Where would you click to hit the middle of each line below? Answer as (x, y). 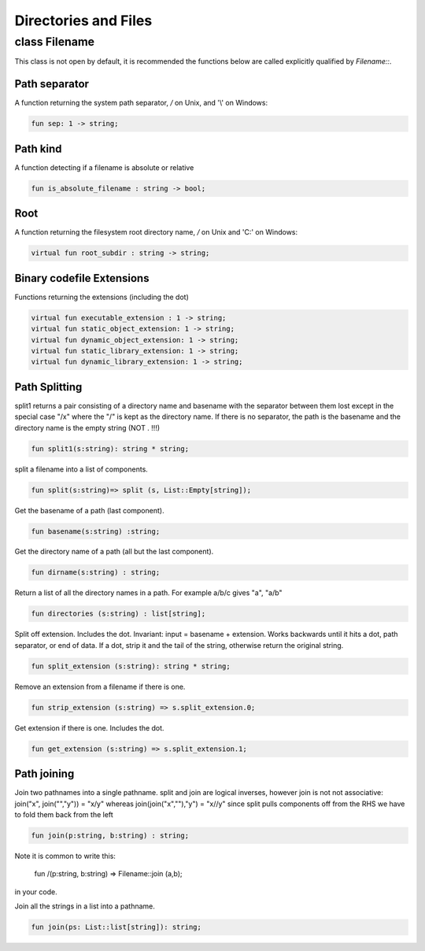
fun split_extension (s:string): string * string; (131, 666)
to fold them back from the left (64, 815)
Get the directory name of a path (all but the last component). (114, 552)
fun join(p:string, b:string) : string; (110, 836)
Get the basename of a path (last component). (89, 510)
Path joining (44, 774)
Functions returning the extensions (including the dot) (102, 297)
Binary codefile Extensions (82, 278)
